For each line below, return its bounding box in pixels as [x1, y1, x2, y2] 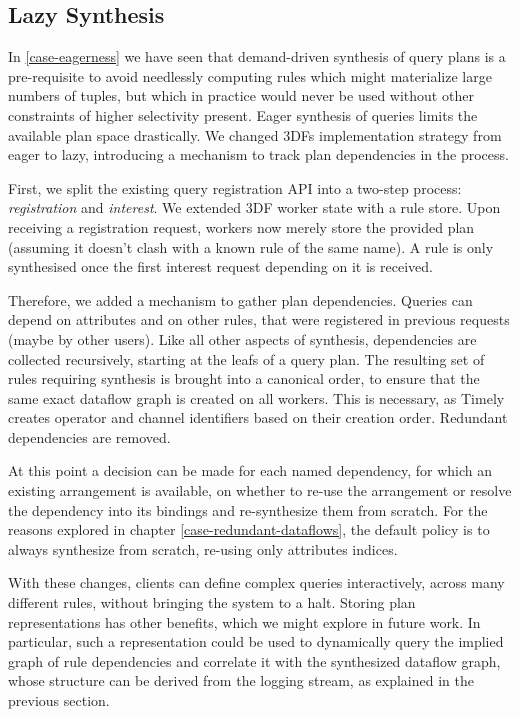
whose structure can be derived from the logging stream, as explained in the [8, 670, 474, 691]
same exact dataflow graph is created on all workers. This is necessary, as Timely [8, 387, 505, 408]
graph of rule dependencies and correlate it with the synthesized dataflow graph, [8, 650, 501, 671]
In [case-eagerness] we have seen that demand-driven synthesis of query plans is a [8, 46, 506, 67]
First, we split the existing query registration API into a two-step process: [8, 177, 462, 198]
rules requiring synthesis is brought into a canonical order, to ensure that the [8, 368, 480, 389]
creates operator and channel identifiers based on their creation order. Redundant [8, 407, 508, 428]
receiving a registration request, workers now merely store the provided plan [8, 216, 475, 237]
